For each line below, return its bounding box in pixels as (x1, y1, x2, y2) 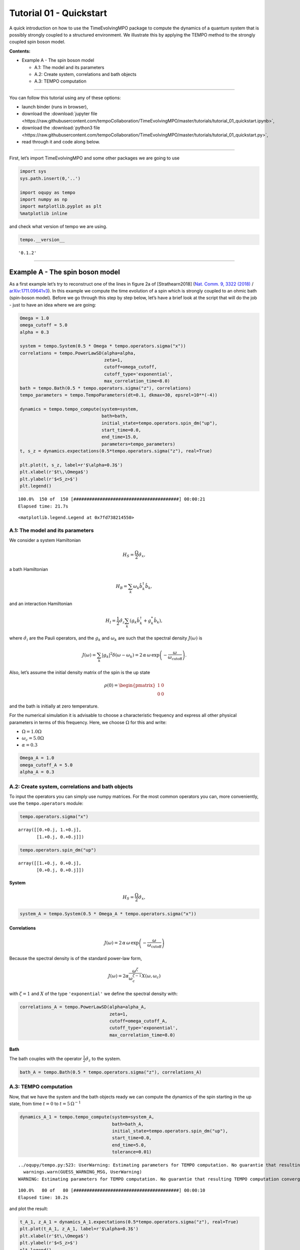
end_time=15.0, (101, 434, 138, 440)
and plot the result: (9, 1205, 48, 1212)
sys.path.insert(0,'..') (19, 175, 81, 181)
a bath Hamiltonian (9, 566, 48, 572)
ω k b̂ (133, 583, 142, 590)
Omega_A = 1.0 (19, 755, 54, 761)
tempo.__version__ (19, 236, 65, 242)
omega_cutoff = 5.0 (19, 322, 67, 328)
